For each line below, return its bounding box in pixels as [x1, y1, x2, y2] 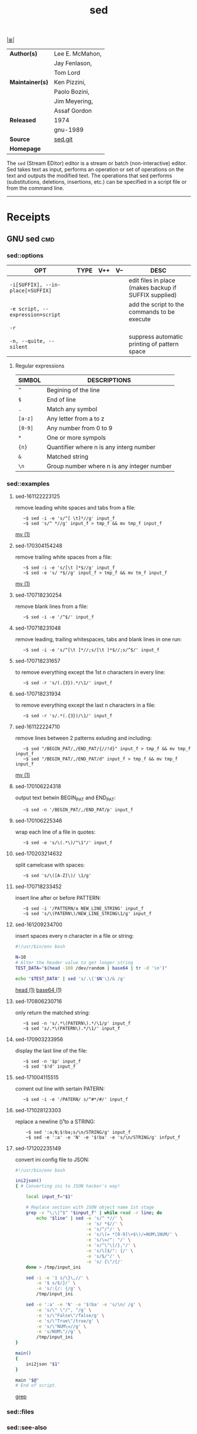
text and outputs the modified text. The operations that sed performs [6, 172, 172, 179]
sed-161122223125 [15, 493, 60, 500]
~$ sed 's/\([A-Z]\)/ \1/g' [23, 873, 92, 879]
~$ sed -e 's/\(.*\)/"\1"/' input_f [23, 840, 113, 846]
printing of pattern [129, 340, 179, 348]
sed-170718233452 [15, 883, 62, 890]
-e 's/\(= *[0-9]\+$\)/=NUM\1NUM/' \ [86, 1232, 178, 1237]
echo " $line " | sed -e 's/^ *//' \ [36, 1215, 123, 1221]
